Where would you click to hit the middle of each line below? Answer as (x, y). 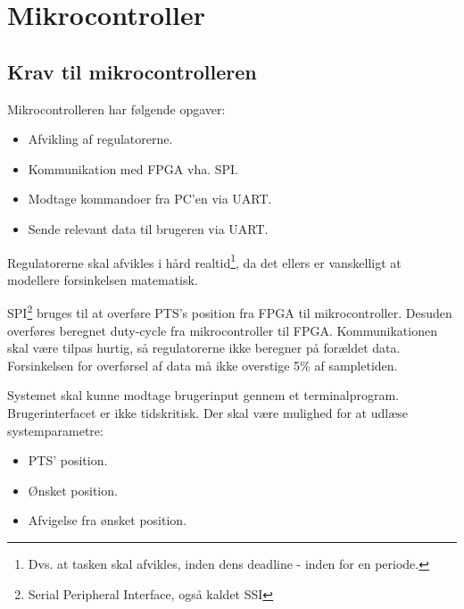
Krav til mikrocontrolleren (132, 71)
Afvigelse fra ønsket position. (108, 520)
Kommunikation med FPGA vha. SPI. (133, 168)
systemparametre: (55, 430)
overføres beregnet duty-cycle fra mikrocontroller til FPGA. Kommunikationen (222, 330)
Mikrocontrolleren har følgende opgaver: (116, 108)
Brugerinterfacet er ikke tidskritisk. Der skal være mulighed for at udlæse (208, 413)
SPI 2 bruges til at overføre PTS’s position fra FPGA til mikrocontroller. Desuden (230, 312)
